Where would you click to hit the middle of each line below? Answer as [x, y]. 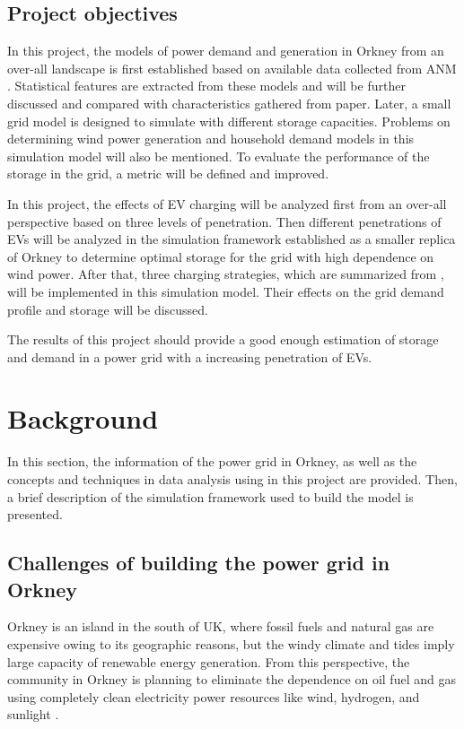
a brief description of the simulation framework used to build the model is [210, 496]
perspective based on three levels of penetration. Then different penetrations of [224, 221]
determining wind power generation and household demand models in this [211, 139]
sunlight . [33, 714]
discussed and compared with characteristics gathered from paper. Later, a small [229, 103]
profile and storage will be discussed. [108, 309]
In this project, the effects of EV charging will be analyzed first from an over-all [227, 203]
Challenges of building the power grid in [199, 563]
